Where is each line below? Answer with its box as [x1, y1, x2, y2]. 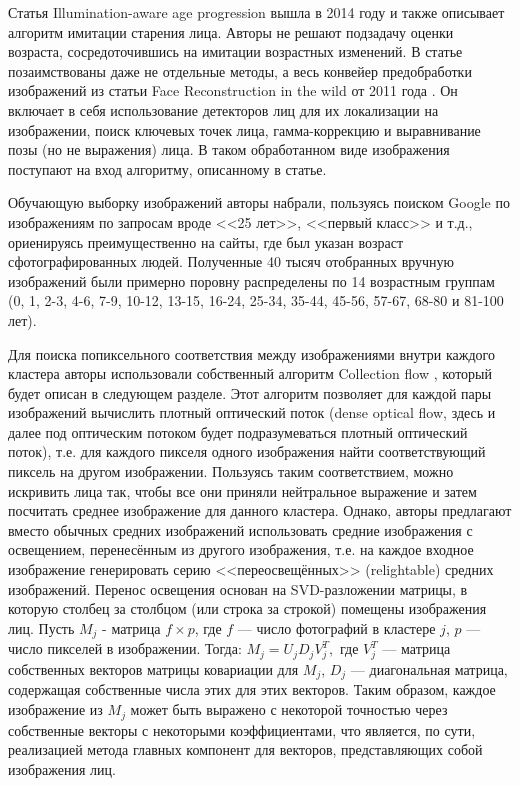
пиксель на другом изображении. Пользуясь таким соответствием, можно [8, 461, 454, 482]
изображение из [8, 699, 103, 720]
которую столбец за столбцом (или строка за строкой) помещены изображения [8, 598, 487, 619]
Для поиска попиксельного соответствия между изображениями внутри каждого [8, 343, 495, 364]
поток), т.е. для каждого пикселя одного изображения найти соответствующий [8, 441, 486, 462]
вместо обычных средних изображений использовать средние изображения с [8, 519, 473, 540]
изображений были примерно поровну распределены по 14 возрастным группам [8, 270, 495, 291]
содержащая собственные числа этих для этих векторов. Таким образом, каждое [8, 679, 496, 700]
